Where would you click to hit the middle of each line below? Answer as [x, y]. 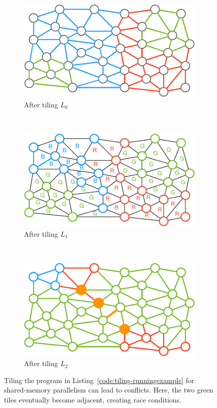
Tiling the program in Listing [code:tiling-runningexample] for [99, 380]
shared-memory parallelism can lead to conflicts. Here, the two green [109, 390]
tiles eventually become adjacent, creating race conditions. [93, 399]
